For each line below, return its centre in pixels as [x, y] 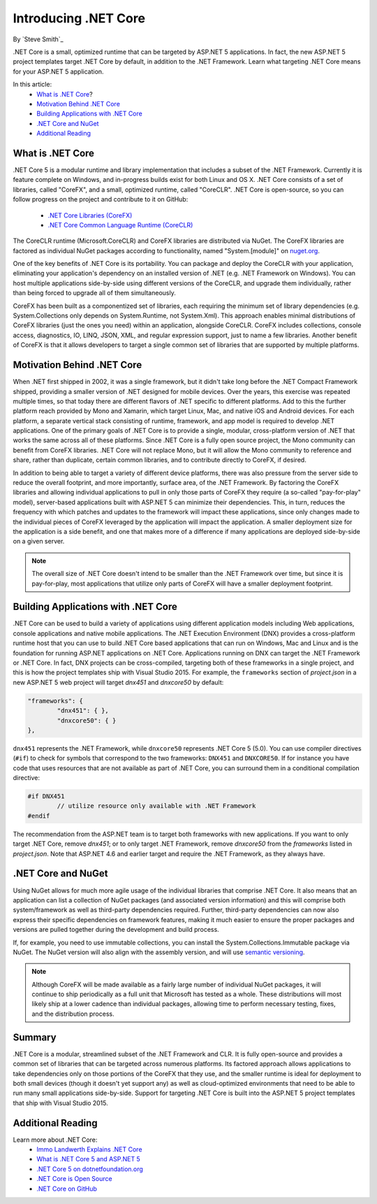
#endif [39, 816]
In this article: [32, 85]
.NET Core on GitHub [67, 1189]
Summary [35, 1037]
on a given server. [39, 541]
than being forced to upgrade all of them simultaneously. [94, 293]
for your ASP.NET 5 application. [58, 71]
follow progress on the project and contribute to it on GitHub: [101, 199]
